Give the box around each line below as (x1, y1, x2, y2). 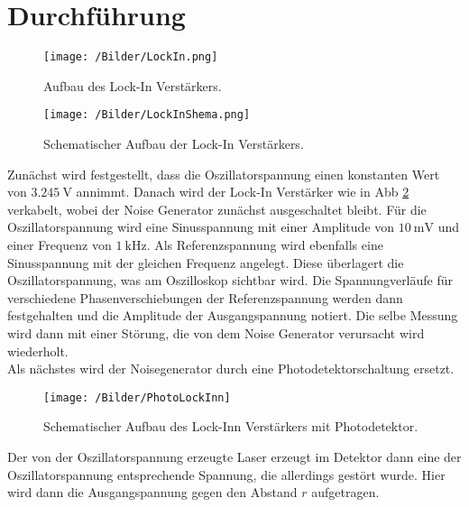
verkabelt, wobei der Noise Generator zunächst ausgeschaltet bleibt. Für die (7, 199, 427, 218)
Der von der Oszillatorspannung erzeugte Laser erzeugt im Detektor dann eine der (7, 447, 462, 466)
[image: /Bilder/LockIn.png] (43, 51, 218, 64)
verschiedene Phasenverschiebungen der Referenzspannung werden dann (7, 288, 403, 307)
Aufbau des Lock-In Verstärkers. (43, 76, 222, 95)
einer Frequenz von (7, 235, 112, 253)
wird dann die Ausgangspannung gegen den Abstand (7, 483, 298, 502)
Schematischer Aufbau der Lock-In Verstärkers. (43, 134, 304, 153)
